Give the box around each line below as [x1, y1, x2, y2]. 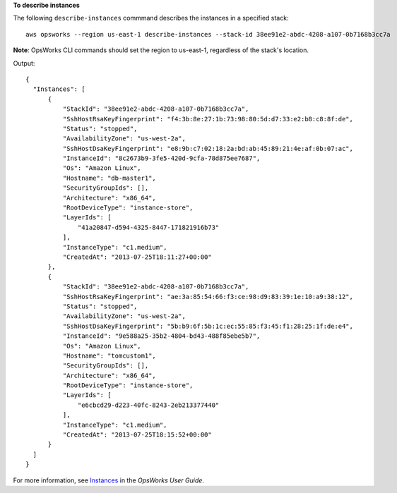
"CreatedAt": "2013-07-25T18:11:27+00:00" [62, 252, 212, 261]
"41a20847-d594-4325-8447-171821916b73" [78, 223, 220, 231]
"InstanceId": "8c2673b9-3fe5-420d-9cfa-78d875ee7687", [62, 154, 261, 162]
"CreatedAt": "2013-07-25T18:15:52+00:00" [62, 431, 212, 439]
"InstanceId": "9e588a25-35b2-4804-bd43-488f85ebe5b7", [62, 332, 261, 340]
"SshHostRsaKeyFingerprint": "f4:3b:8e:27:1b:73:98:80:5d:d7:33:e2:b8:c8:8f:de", [62, 115, 353, 123]
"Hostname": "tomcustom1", [62, 351, 157, 360]
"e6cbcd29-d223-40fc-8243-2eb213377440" [78, 401, 220, 409]
